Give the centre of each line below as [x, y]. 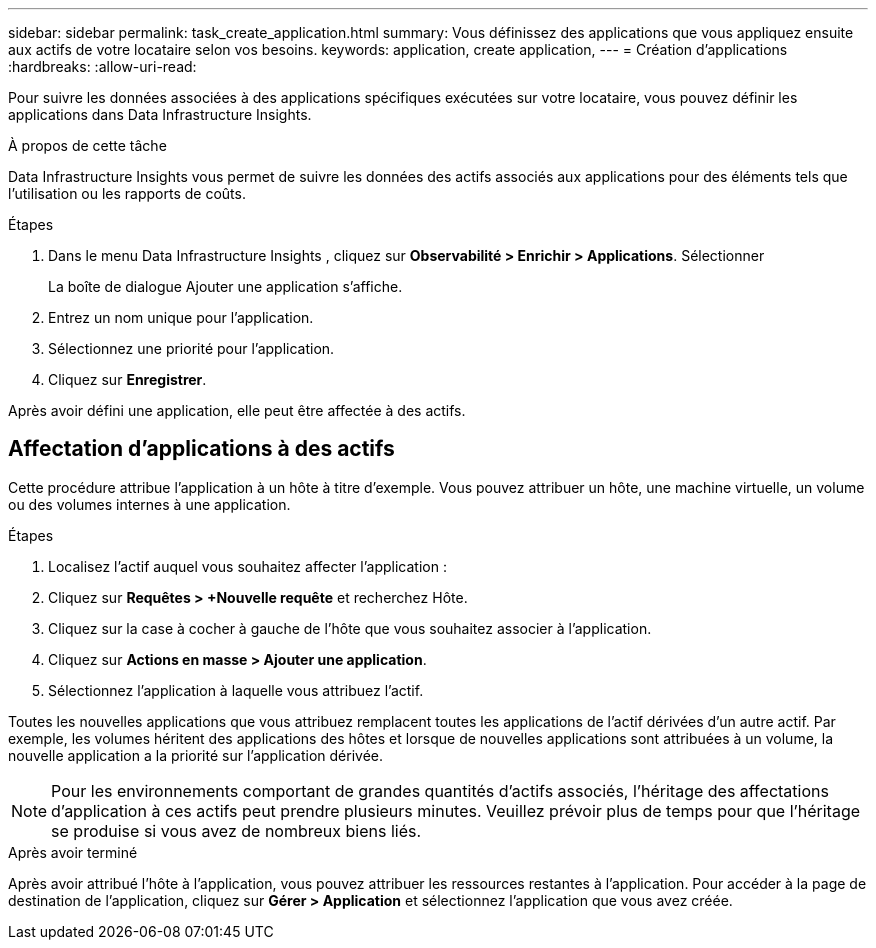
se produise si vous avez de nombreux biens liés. [236, 830]
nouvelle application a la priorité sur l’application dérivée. [195, 755]
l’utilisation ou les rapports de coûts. [127, 193]
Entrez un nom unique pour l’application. [181, 317]
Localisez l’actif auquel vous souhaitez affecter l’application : [247, 566]
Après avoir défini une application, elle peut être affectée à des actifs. [237, 410]
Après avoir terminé [73, 852]
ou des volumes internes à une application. [149, 504]
